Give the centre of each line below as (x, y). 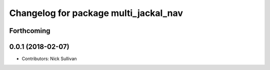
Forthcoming (30, 31)
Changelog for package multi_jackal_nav (96, 13)
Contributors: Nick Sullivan (49, 59)
